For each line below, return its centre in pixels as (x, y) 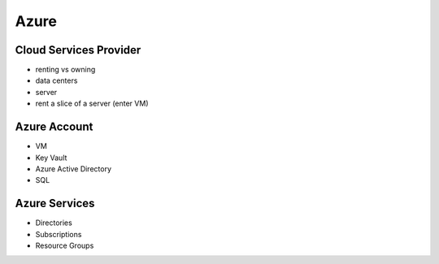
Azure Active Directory (74, 169)
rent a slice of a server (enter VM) (92, 104)
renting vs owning (65, 70)
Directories (54, 223)
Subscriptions (59, 234)
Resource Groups (65, 245)
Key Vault (51, 158)
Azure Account (54, 127)
